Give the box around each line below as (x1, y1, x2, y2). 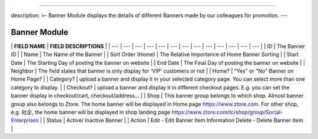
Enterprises (11, 117, 39, 124)
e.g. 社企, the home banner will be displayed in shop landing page (11, 109, 171, 116)
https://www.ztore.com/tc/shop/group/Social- (171, 109, 283, 116)
